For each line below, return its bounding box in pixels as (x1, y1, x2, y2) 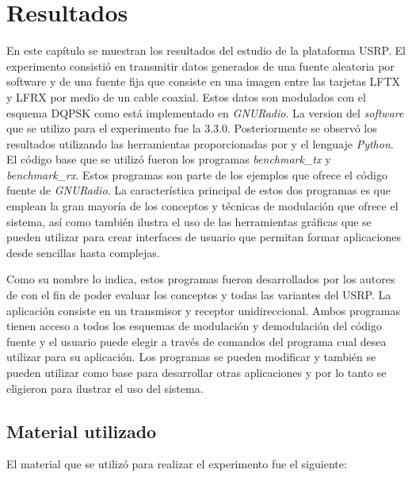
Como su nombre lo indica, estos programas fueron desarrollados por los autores (6, 271, 395, 287)
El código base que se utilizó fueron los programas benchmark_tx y (6, 151, 331, 167)
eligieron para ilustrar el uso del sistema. (6, 379, 204, 396)
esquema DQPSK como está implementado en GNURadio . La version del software (6, 104, 404, 121)
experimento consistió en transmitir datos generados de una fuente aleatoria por (6, 57, 395, 74)
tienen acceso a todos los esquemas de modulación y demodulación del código (6, 317, 383, 334)
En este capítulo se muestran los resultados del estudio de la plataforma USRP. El (6, 42, 406, 59)
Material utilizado (6, 418, 157, 443)
